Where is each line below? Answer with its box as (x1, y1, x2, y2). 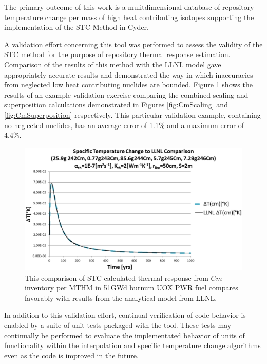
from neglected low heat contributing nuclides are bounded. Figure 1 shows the (4, 79, 253, 90)
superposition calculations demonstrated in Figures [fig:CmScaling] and (4, 99, 228, 110)
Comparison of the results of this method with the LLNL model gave (4, 59, 221, 69)
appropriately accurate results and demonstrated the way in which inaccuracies (4, 69, 253, 80)
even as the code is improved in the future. (4, 350, 139, 360)
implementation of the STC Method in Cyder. (4, 22, 149, 32)
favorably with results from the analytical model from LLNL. (25, 292, 217, 303)
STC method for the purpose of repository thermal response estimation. (4, 49, 231, 60)
